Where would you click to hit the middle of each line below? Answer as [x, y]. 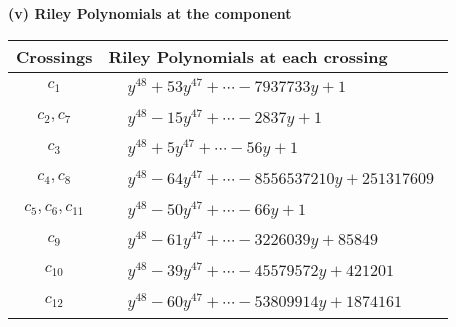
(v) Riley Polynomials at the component [150, 13]
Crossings [54, 56]
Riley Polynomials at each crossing [248, 56]
